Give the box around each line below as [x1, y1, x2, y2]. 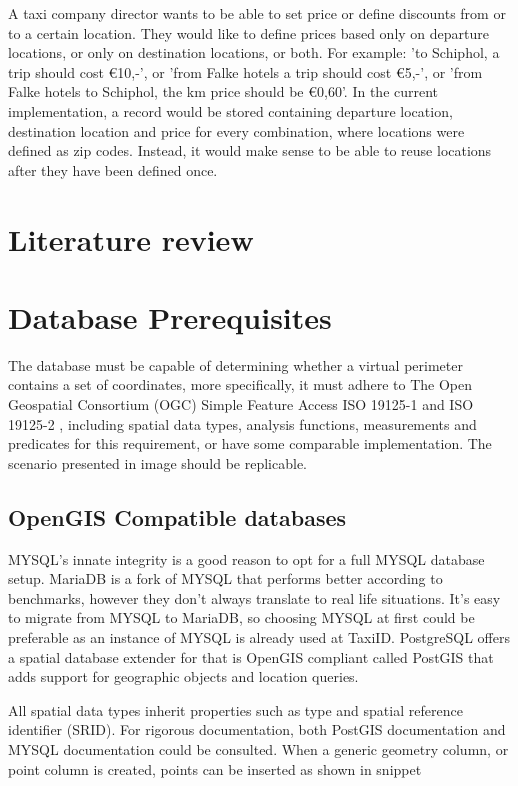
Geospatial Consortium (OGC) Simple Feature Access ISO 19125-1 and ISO [8, 394, 474, 415]
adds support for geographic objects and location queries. [8, 666, 359, 687]
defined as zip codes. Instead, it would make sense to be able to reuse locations [8, 140, 492, 161]
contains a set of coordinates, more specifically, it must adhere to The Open [8, 374, 473, 395]
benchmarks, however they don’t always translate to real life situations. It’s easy [8, 587, 501, 608]
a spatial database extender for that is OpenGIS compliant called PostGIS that [8, 646, 494, 667]
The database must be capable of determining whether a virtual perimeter [8, 354, 463, 375]
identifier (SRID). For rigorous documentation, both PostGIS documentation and [8, 719, 506, 740]
